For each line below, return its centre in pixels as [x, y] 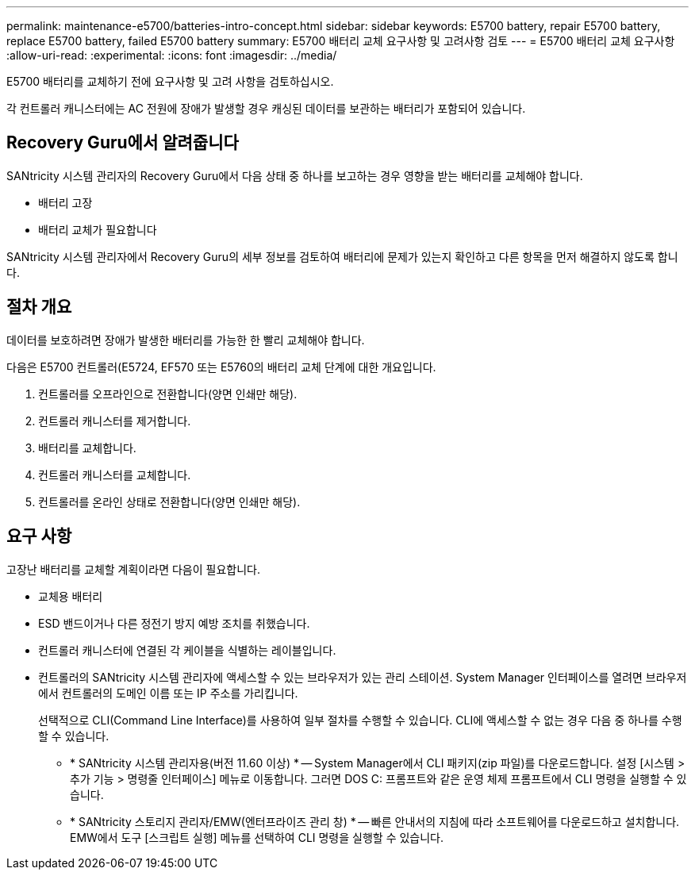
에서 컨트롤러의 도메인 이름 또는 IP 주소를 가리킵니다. [168, 693]
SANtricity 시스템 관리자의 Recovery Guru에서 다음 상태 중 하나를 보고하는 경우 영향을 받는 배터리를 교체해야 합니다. [295, 175]
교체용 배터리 [71, 596]
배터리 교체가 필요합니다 [98, 229]
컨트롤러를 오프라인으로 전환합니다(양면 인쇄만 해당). [168, 394]
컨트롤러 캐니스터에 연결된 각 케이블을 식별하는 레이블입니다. [187, 650]
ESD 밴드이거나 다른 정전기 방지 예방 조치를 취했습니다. [174, 623]
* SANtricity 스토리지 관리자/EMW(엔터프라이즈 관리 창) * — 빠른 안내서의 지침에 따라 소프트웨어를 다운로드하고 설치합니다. [375, 821]
